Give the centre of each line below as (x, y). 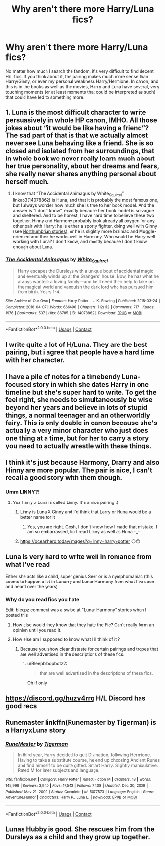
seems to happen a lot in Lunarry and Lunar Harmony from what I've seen (80, 582)
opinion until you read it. (37, 630)
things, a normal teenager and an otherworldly (78, 415)
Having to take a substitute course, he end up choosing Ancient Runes (89, 760)
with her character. (35, 360)
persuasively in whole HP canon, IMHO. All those (81, 120)
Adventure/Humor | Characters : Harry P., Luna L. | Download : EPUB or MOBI (71, 798)
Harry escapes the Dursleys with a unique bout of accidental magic (85, 271)
